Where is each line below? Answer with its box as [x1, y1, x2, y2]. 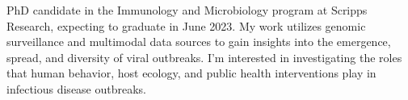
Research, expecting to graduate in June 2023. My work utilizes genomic [6, 17, 366, 34]
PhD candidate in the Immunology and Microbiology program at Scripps [6, 2, 368, 18]
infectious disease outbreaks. [6, 80, 147, 97]
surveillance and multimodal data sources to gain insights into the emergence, [6, 33, 391, 50]
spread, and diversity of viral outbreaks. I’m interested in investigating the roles [6, 48, 402, 65]
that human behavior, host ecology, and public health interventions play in [6, 65, 376, 81]
